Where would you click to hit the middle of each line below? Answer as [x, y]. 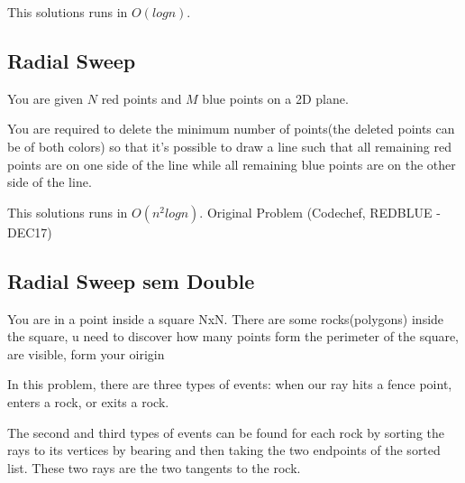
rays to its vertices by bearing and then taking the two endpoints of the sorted [224, 450]
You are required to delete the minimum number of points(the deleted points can [231, 129]
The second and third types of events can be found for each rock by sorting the [226, 432]
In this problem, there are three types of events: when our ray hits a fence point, [230, 384]
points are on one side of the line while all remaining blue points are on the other [232, 164]
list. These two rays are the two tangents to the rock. [154, 467]
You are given [46, 98]
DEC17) [30, 232]
